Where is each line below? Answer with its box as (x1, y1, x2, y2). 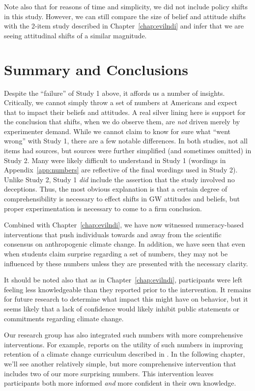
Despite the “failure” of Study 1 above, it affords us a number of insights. (4, 87, 225, 98)
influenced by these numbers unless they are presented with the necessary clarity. (4, 258, 248, 268)
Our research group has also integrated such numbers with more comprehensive (4, 330, 243, 340)
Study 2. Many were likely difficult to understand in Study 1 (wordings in (4, 155, 226, 165)
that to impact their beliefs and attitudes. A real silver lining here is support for (4, 107, 246, 117)
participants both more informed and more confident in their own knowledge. (4, 378, 236, 388)
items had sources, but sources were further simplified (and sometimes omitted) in (4, 145, 252, 156)
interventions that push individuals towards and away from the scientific (4, 229, 222, 239)
